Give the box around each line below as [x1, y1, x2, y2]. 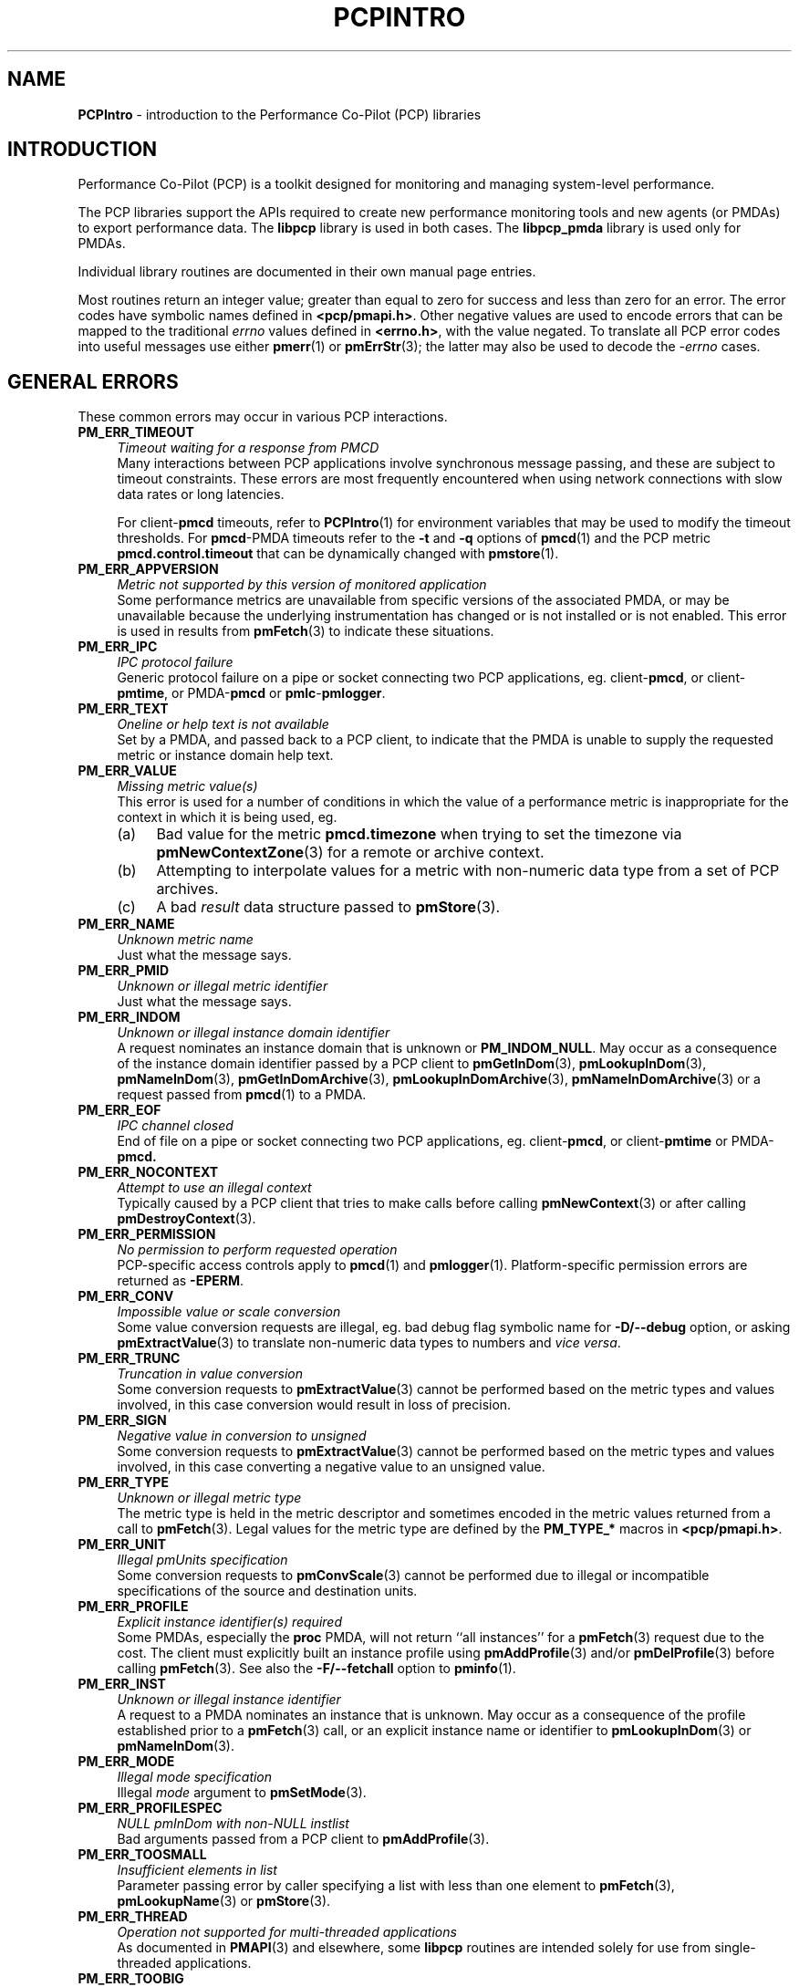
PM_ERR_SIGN [78, 1412, 167, 1429]
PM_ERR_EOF [78, 1102, 161, 1118]
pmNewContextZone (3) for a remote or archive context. [156, 843, 545, 862]
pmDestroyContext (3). [117, 1211, 256, 1227]
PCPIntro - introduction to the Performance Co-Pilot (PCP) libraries [78, 106, 482, 122]
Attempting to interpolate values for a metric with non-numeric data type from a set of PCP [156, 861, 780, 880]
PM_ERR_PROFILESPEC [78, 1800, 223, 1816]
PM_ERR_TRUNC [78, 1350, 181, 1367]
